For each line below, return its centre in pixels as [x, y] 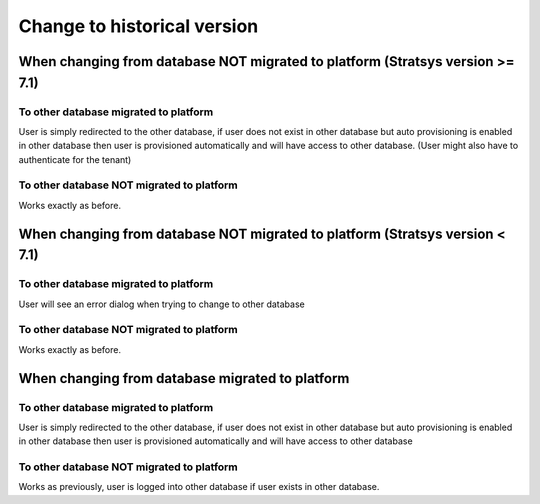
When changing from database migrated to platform [184, 378]
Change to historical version [138, 26]
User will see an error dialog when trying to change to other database [161, 304]
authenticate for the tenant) [75, 159]
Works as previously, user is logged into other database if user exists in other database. [199, 487]
